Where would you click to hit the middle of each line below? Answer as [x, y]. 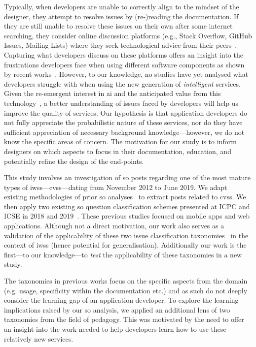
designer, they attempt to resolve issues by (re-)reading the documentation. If [121, 16]
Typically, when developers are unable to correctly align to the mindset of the [122, 6]
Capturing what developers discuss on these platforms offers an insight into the [124, 54]
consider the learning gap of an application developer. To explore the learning [121, 300]
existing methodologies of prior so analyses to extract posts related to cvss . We [125, 197]
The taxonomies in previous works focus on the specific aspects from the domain [126, 281]
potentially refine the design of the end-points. [74, 161]
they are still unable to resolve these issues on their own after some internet [118, 26]
